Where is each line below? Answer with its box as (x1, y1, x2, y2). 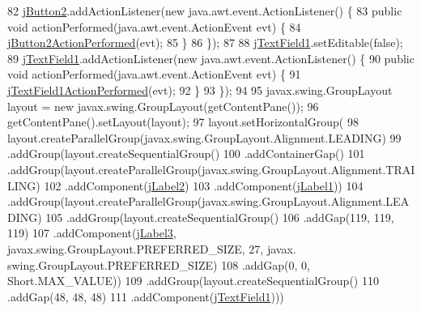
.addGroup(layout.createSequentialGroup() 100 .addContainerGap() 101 (7, 145, 365, 162)
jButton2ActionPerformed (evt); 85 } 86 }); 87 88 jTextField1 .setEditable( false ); (7, 34, 403, 51)
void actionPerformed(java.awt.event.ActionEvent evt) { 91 (7, 66, 301, 83)
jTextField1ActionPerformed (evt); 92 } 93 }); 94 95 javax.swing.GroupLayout (7, 81, 393, 98)
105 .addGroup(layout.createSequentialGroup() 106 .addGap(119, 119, (45, 208, 394, 225)
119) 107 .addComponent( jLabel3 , (7, 224, 176, 241)
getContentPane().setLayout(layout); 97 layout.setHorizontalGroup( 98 (7, 113, 359, 130)
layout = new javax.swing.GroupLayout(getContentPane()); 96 (7, 97, 319, 114)
